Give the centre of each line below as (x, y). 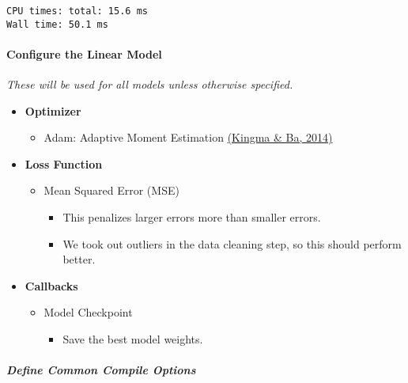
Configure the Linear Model (84, 53)
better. (79, 259)
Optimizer (53, 110)
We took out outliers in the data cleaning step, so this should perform (232, 243)
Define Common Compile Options (101, 370)
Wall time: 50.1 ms (57, 24)
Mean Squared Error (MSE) (111, 190)
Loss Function (64, 163)
